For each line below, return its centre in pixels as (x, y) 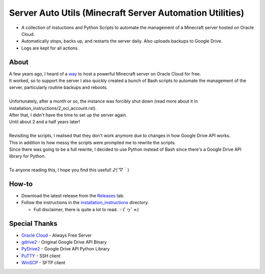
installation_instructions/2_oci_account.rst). (53, 108)
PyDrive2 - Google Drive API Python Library (66, 249)
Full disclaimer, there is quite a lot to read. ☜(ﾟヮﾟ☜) (86, 209)
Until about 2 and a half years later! (45, 122)
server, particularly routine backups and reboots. (58, 87)
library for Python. (27, 156)
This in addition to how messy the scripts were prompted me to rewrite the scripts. (93, 142)
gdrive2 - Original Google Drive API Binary (64, 242)
